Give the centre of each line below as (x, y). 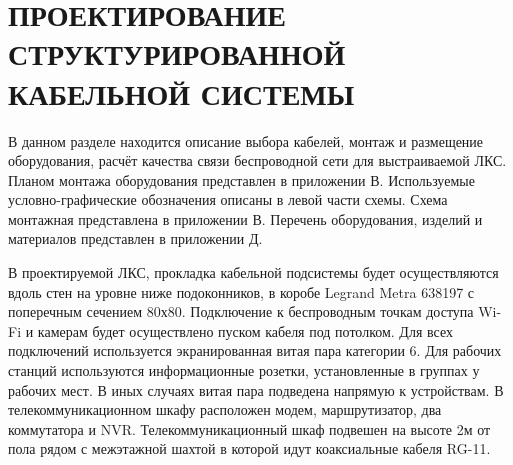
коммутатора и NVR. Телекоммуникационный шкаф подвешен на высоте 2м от (249, 428)
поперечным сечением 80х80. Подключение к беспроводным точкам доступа (241, 311)
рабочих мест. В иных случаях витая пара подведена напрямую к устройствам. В (256, 389)
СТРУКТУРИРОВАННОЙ (177, 53)
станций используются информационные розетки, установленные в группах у (244, 370)
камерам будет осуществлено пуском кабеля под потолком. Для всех (245, 330)
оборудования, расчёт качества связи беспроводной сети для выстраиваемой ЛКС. (257, 160)
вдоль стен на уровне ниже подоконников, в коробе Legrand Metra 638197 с (241, 291)
